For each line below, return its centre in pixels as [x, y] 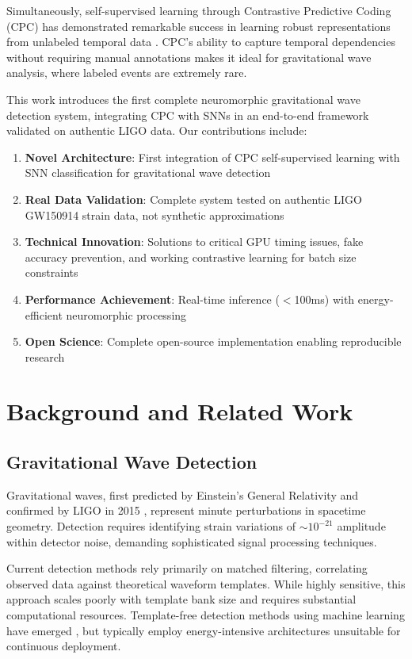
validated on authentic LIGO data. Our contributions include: [157, 130]
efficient [44, 314]
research [45, 356]
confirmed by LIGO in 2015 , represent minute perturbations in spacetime [186, 510]
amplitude [361, 526]
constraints [51, 272]
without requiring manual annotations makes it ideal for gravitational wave [189, 57]
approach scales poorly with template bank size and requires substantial [181, 599]
